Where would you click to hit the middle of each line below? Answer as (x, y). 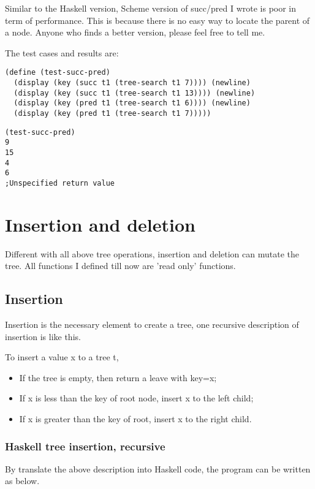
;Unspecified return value (60, 183)
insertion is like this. (43, 336)
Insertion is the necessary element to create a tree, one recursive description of (152, 324)
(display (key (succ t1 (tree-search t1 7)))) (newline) (132, 83)
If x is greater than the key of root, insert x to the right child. (135, 419)
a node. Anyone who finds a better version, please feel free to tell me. (135, 32)
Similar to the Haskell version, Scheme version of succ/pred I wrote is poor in (151, 8)
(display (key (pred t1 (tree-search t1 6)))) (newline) (132, 103)
